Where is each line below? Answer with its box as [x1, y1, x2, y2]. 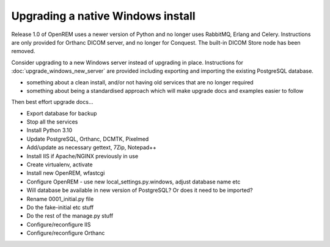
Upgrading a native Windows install [11, 9, 196, 23]
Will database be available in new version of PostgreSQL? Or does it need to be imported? [26, 186, 253, 194]
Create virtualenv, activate [26, 161, 93, 168]
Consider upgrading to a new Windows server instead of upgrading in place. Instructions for [11, 59, 244, 66]
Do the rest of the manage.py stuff [26, 212, 114, 219]
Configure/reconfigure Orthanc [26, 229, 105, 237]
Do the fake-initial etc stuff [26, 204, 94, 211]
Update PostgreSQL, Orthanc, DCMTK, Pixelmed [26, 135, 149, 142]
